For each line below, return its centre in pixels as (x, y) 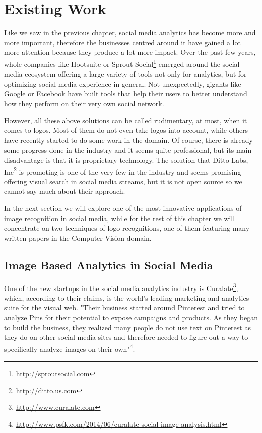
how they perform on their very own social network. (84, 103)
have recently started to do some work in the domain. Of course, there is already (129, 140)
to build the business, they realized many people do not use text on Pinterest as (127, 327)
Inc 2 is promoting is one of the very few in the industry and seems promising (123, 171)
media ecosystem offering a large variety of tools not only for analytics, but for (125, 74)
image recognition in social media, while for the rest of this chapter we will (120, 218)
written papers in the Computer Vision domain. (78, 237)
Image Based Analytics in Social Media (109, 265)
